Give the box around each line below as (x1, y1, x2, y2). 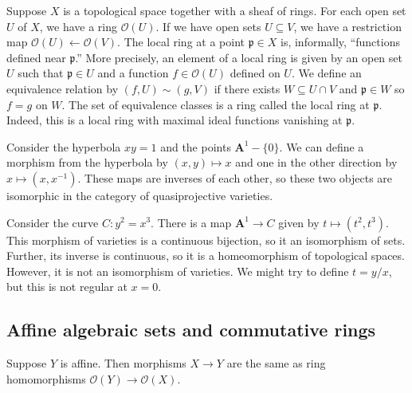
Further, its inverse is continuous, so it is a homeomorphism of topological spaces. (6, 247, 405, 264)
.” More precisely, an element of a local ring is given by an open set (75, 49, 402, 65)
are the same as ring (226, 355, 326, 371)
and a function (97, 65, 169, 81)
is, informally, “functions (281, 33, 400, 50)
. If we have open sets (155, 18, 261, 34)
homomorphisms (6, 370, 86, 387)
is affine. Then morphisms (60, 355, 186, 371)
